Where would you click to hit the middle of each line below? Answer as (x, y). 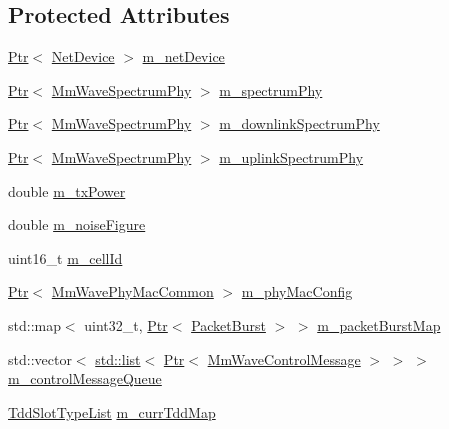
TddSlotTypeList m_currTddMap (112, 411)
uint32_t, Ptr (126, 324)
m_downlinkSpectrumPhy (299, 123)
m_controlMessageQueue (85, 378)
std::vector (40, 358)
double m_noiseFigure (77, 224)
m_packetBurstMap (379, 324)
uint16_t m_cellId (65, 257)
